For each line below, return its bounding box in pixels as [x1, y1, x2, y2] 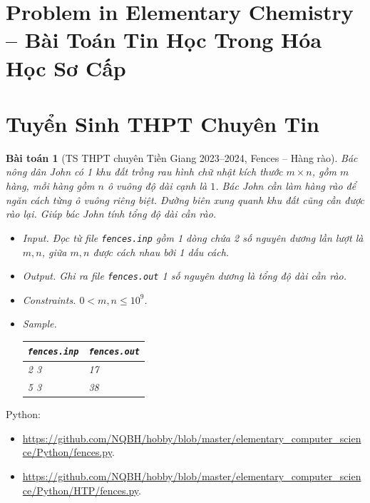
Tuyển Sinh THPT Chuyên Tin [6, 108, 319, 138]
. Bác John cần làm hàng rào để [215, 178, 356, 193]
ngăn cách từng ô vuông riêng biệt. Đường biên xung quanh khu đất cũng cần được [6, 192, 364, 207]
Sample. [22, 316, 57, 331]
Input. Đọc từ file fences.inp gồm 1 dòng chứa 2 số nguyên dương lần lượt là [22, 230, 364, 245]
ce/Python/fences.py [22, 444, 112, 459]
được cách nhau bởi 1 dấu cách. [93, 244, 230, 259]
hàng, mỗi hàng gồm [6, 178, 95, 193]
